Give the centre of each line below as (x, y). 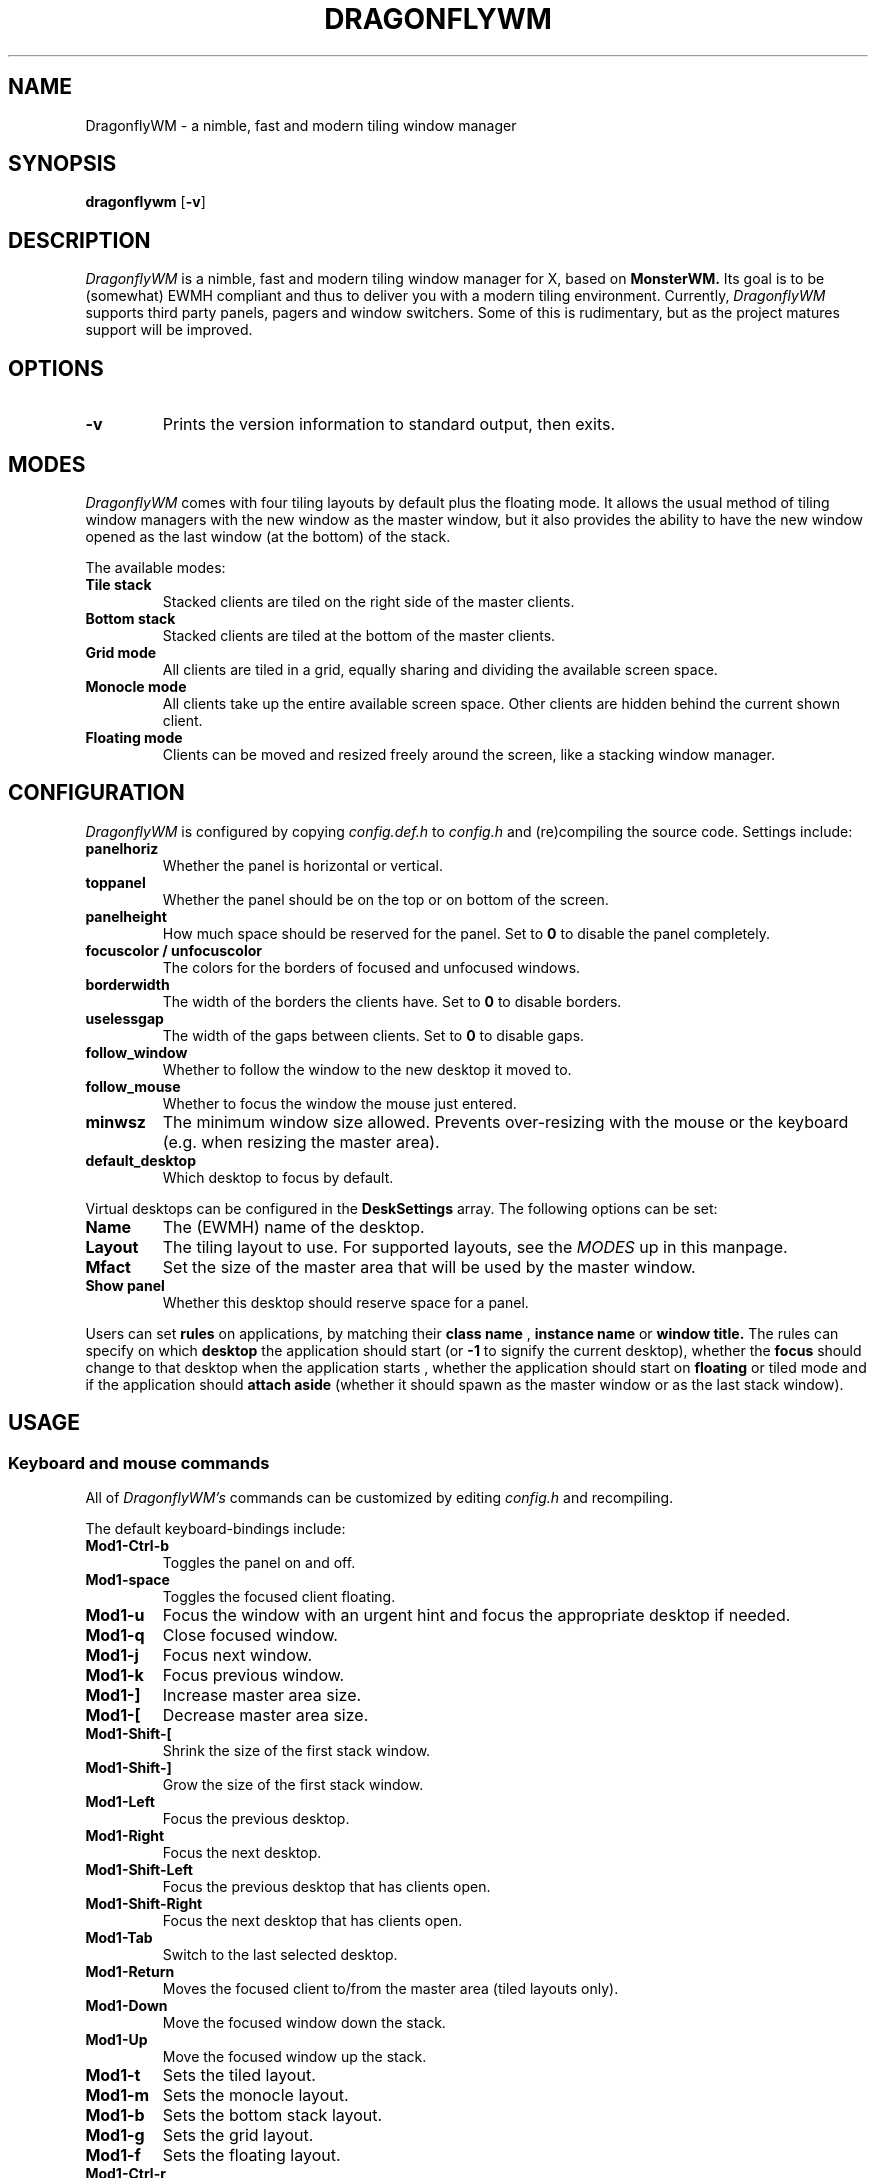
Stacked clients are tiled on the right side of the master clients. (368, 601)
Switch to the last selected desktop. (280, 1955)
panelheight (126, 916)
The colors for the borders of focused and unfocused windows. (371, 967)
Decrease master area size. (265, 1715)
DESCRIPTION (79, 240)
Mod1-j (112, 1655)
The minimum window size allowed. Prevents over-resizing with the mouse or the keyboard (505, 1121)
